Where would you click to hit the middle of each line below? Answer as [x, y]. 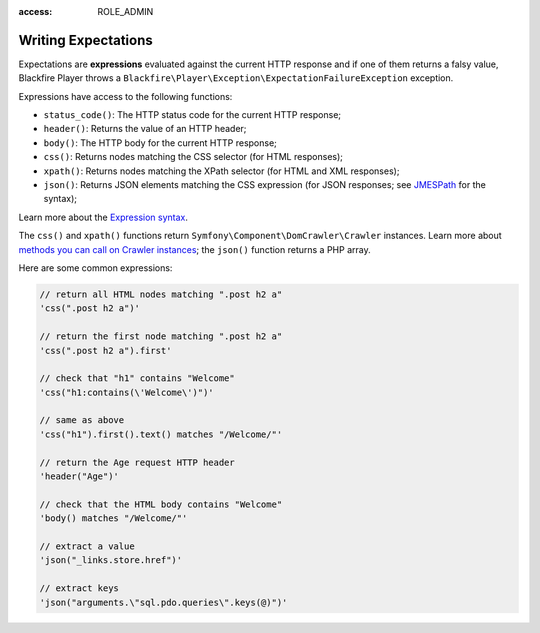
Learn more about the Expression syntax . [103, 217]
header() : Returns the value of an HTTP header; [145, 129]
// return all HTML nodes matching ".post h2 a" [161, 294]
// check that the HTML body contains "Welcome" [161, 504]
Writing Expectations [86, 40]
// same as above [82, 420]
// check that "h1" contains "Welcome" [137, 378]
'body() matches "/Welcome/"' [113, 518]
